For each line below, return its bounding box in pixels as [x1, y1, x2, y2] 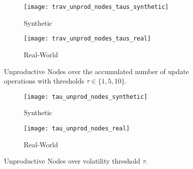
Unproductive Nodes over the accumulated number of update [4, 66, 189, 76]
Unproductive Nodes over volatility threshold [4, 156, 141, 166]
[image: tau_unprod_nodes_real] [24, 125, 130, 132]
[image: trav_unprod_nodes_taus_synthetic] [24, 3, 169, 10]
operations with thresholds [4, 76, 84, 86]
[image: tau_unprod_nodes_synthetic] [24, 93, 148, 100]
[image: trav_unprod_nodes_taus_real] [24, 35, 151, 42]
